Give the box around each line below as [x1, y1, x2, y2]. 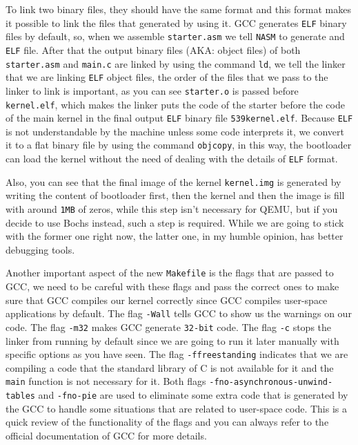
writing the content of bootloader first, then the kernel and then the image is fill [6, 188, 345, 202]
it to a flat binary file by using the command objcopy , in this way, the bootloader [6, 138, 352, 152]
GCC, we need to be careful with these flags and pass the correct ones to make [6, 279, 339, 294]
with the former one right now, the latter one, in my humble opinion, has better [6, 229, 344, 243]
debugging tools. [6, 242, 75, 256]
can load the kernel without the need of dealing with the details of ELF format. [6, 151, 338, 166]
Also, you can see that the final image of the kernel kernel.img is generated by [6, 174, 341, 189]
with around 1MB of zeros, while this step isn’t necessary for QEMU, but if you [6, 202, 338, 216]
